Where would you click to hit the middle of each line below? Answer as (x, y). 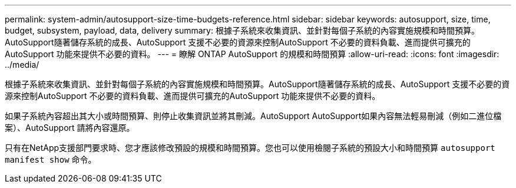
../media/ (22, 65)
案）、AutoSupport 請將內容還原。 (70, 128)
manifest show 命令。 (51, 159)
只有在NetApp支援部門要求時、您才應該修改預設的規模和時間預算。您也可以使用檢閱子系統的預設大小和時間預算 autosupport (250, 148)
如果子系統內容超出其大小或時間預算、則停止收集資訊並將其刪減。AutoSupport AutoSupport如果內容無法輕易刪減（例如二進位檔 (253, 116)
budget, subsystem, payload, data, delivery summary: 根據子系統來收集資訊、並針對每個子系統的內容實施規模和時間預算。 (242, 30)
